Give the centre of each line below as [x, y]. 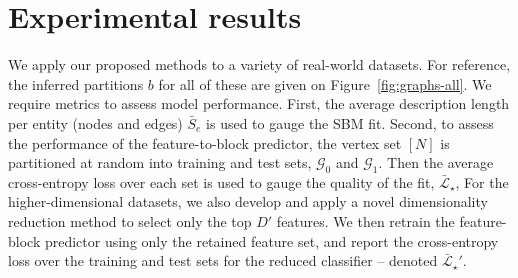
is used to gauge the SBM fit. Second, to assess [350, 122]
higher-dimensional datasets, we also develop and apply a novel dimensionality [248, 201]
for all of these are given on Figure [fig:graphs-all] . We [325, 83]
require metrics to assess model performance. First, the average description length [259, 103]
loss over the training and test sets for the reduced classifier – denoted [223, 260]
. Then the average [436, 162]
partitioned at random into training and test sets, [160, 162]
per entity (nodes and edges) [95, 122]
